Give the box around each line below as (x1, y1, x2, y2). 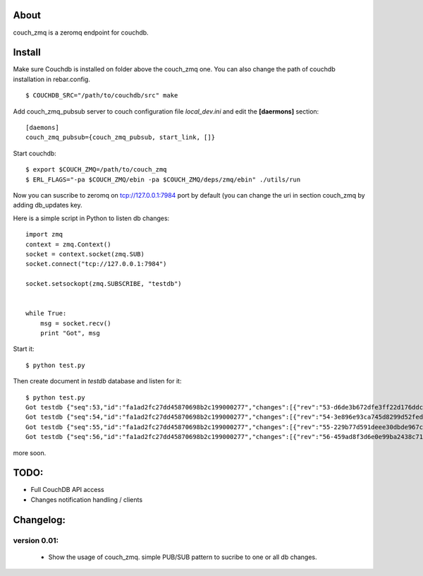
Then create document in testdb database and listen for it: (13, 377, 182, 385)
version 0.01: (13, 535, 59, 545)
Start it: (13, 344, 35, 353)
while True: (25, 309, 67, 318)
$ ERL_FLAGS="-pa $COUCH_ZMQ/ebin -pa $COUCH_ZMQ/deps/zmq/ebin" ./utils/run (25, 175, 301, 184)
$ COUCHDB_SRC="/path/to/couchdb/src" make (25, 92, 178, 100)
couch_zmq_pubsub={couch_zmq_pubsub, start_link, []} (25, 133, 215, 141)
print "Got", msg (39, 329, 100, 337)
